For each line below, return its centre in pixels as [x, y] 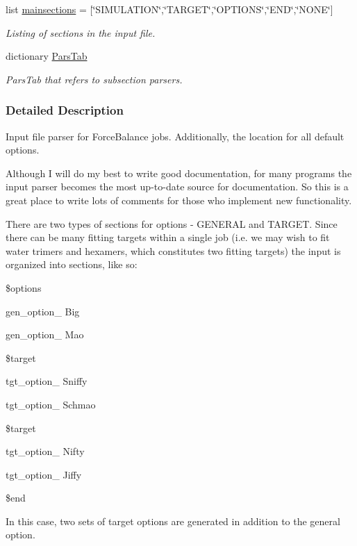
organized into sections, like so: [72, 264]
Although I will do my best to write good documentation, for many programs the [179, 173]
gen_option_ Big [43, 311]
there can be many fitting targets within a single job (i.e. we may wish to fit [168, 237]
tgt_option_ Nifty [45, 451]
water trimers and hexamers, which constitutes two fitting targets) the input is [173, 250]
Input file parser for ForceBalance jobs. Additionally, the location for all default [175, 136]
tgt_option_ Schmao [51, 404]
